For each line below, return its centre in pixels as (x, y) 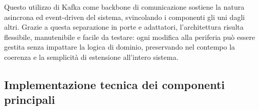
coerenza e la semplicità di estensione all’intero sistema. (91, 57)
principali (30, 100)
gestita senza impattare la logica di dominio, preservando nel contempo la (120, 47)
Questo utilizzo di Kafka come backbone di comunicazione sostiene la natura (124, 7)
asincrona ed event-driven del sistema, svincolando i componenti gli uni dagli (125, 17)
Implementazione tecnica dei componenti (115, 84)
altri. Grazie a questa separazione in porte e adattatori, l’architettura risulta (124, 27)
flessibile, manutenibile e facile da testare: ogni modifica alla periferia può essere (130, 37)
